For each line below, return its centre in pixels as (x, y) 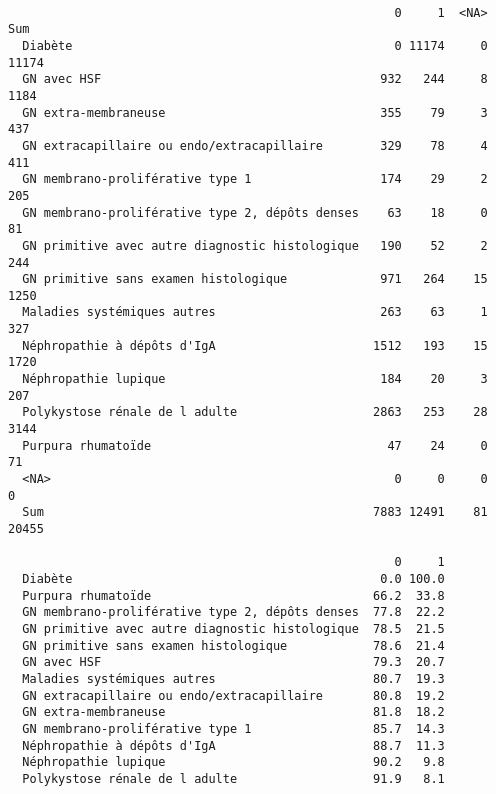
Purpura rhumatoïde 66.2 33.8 (233, 595)
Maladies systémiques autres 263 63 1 (255, 312)
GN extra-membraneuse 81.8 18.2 (233, 712)
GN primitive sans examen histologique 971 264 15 (255, 279)
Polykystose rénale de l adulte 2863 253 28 (255, 412)
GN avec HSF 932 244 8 (255, 79)
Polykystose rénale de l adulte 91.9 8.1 (233, 778)
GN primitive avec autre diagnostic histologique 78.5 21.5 (233, 628)
